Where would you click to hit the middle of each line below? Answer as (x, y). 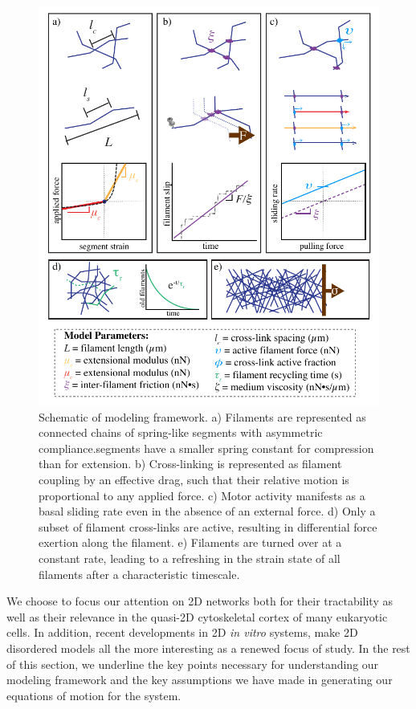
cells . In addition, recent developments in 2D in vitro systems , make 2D (182, 632)
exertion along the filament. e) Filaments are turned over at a (190, 542)
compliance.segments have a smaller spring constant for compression (206, 448)
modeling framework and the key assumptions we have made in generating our (200, 680)
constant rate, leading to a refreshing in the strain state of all (190, 558)
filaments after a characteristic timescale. (139, 574)
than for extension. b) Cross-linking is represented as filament (190, 464)
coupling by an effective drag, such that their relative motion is (194, 480)
